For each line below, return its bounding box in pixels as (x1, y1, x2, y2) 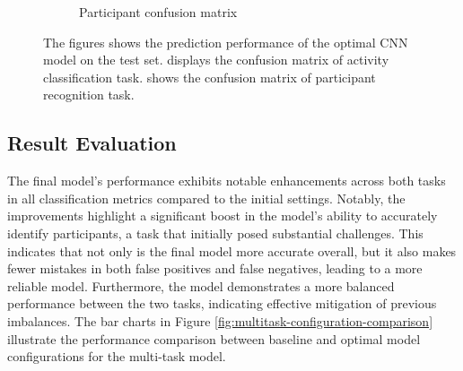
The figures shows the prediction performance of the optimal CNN (43, 32, 408, 51)
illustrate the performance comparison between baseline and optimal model (7, 329, 421, 348)
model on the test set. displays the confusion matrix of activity (43, 50, 389, 69)
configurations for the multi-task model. (7, 347, 226, 366)
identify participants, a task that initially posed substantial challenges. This (7, 223, 424, 242)
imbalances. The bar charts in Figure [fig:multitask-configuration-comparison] (7, 311, 433, 330)
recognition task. (43, 85, 135, 104)
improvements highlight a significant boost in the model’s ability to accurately (7, 206, 438, 225)
